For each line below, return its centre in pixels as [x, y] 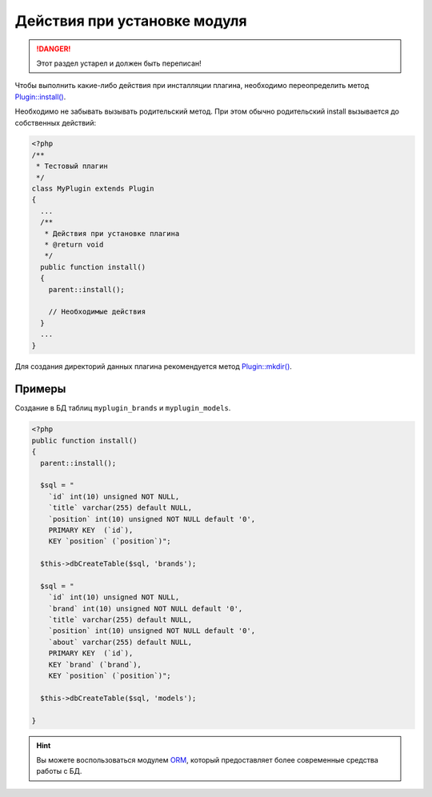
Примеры [40, 389]
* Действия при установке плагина [112, 233]
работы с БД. [59, 771]
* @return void [74, 244]
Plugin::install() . [40, 97]
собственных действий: [55, 122]
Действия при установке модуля [131, 21]
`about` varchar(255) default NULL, [120, 642]
